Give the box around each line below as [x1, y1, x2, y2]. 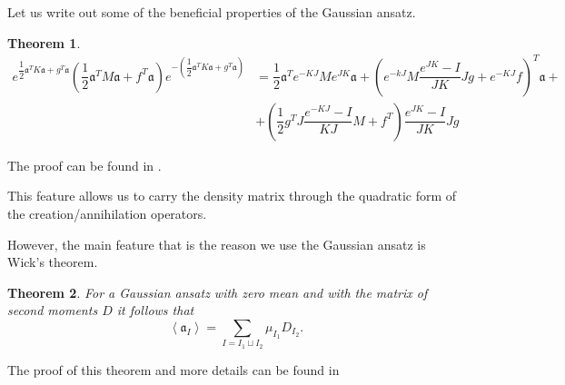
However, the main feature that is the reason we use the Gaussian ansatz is [7, 234, 426, 253]
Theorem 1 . [7, 33, 81, 52]
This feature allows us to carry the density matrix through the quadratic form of [7, 186, 457, 205]
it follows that [116, 301, 194, 320]
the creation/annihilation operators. [7, 203, 207, 222]
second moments [7, 301, 98, 320]
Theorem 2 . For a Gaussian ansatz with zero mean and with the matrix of [7, 282, 428, 301]
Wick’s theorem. [7, 252, 98, 271]
